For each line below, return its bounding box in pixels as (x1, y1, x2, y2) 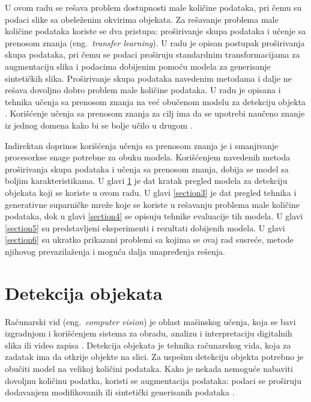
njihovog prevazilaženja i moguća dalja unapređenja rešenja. (5, 245, 225, 257)
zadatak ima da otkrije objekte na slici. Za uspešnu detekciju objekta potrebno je (5, 350, 304, 363)
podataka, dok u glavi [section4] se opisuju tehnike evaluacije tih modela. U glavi (5, 210, 303, 222)
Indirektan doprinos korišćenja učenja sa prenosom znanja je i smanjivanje (5, 139, 279, 151)
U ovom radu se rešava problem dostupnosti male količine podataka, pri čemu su (5, 1, 302, 13)
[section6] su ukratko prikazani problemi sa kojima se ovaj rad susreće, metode (5, 233, 294, 246)
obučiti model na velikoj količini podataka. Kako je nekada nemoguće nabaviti (5, 362, 293, 374)
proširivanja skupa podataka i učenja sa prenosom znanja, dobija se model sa (5, 162, 289, 175)
